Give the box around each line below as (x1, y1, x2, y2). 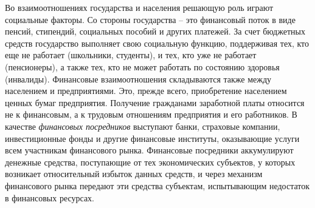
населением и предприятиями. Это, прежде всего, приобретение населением (5, 84, 287, 97)
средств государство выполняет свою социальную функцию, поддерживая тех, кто (5, 36, 310, 49)
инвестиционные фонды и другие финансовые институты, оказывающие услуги (5, 132, 300, 144)
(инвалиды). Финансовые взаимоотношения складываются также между (5, 72, 272, 85)
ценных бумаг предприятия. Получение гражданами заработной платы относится (5, 96, 305, 109)
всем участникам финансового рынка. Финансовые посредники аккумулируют (5, 144, 294, 156)
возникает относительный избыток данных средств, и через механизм (5, 167, 263, 180)
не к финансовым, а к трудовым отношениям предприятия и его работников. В (5, 108, 297, 121)
